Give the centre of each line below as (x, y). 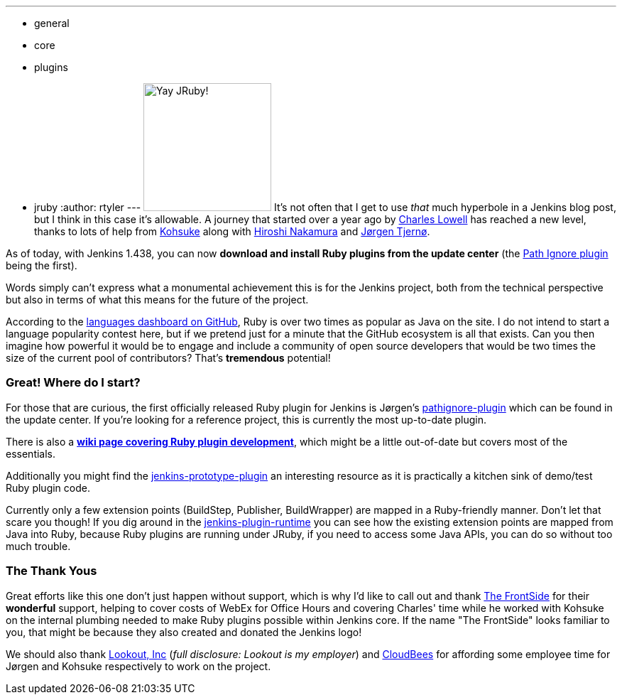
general (52, 23)
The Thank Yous (51, 571)
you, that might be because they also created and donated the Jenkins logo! (184, 632)
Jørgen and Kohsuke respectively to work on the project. (138, 666)
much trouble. (38, 546)
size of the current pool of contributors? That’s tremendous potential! (168, 358)
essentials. (31, 453)
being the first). (42, 265)
